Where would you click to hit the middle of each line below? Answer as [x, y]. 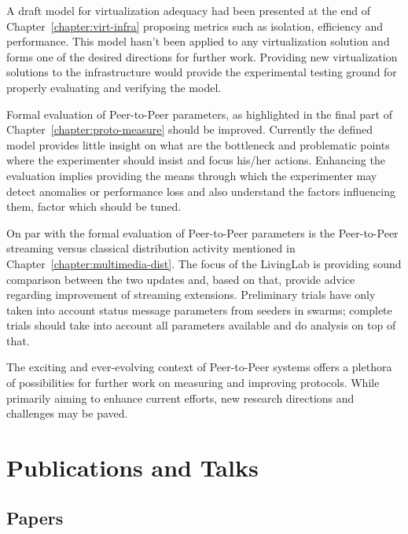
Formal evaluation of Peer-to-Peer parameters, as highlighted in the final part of [199, 114]
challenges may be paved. [67, 413]
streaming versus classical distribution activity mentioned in [151, 248]
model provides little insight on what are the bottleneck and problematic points [198, 144]
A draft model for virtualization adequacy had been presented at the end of [189, 10]
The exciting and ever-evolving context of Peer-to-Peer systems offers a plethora [199, 367]
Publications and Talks [132, 468]
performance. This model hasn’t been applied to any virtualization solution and [198, 41]
